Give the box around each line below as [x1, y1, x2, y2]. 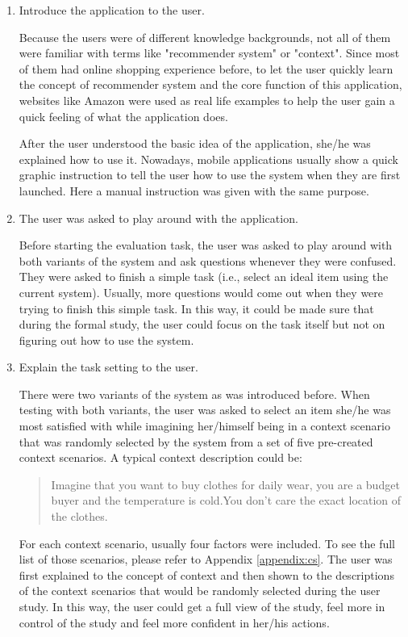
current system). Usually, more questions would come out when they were [19, 283, 384, 300]
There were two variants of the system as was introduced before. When [19, 385, 370, 402]
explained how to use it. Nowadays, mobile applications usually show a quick [19, 150, 398, 167]
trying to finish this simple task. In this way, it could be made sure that [19, 300, 374, 316]
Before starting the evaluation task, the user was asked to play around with [19, 237, 393, 254]
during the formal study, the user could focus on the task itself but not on [19, 316, 385, 333]
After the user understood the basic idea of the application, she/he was [19, 135, 371, 152]
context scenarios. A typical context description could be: [19, 449, 302, 466]
